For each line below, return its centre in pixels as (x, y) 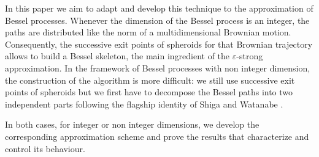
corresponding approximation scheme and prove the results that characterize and (157, 136)
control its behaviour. (45, 148)
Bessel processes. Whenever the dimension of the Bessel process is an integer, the (157, 20)
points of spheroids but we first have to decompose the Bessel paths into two (149, 92)
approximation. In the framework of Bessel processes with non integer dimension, (158, 68)
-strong (250, 56)
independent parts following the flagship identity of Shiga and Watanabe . (144, 104)
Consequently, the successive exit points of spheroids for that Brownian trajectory (159, 44)
